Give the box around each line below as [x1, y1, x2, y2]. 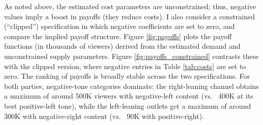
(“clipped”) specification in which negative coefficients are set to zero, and [4, 21, 235, 32]
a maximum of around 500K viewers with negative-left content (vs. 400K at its [4, 90, 253, 101]
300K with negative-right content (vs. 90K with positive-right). [4, 110, 204, 121]
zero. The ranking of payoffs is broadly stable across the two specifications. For [4, 71, 250, 81]
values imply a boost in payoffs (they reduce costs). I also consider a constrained [4, 11, 255, 21]
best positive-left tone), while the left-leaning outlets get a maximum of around [4, 100, 251, 111]
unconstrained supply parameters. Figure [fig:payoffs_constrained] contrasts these [4, 50, 259, 61]
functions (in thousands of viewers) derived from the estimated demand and [4, 41, 241, 51]
